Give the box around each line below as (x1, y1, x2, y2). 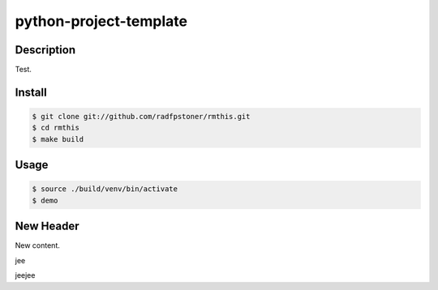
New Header (15, 220, 79, 233)
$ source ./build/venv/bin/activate (32, 185, 178, 194)
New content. (15, 241, 61, 250)
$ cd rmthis (32, 123, 80, 133)
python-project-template (15, 12, 188, 30)
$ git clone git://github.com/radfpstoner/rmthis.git (32, 112, 251, 122)
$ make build (32, 134, 84, 143)
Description (15, 43, 76, 57)
